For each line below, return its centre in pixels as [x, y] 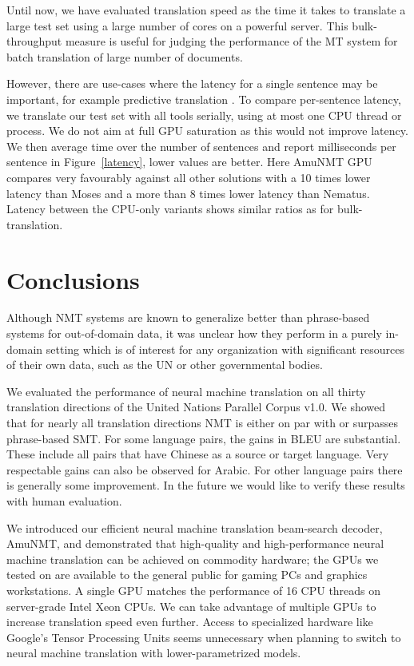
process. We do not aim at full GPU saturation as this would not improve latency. [207, 131]
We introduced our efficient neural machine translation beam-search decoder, [195, 527]
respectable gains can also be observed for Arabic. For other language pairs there [205, 469]
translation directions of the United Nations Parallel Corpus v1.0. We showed [196, 407]
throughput [34, 41]
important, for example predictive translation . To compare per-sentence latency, [204, 99]
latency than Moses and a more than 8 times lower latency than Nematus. [188, 193]
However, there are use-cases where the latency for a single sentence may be [192, 83]
